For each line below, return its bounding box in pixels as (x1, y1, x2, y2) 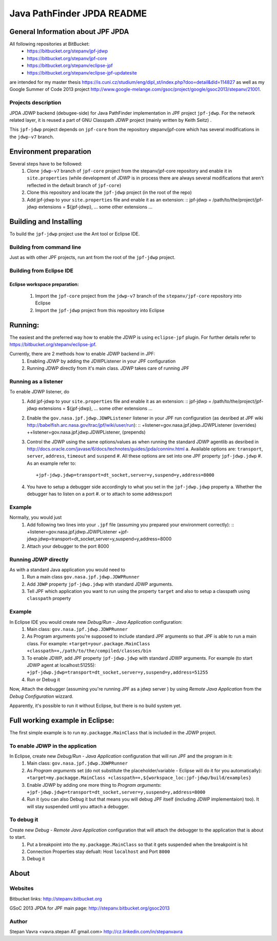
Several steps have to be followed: (9, 160, 83, 167)
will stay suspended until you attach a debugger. (27, 803, 129, 809)
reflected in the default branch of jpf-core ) (27, 182, 122, 188)
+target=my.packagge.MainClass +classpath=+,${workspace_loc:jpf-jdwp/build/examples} (27, 775, 251, 781)
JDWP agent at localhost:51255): (27, 662, 96, 668)
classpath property (27, 595, 71, 602)
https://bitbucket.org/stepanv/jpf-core (27, 55, 107, 61)
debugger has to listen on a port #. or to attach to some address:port (27, 491, 172, 497)
